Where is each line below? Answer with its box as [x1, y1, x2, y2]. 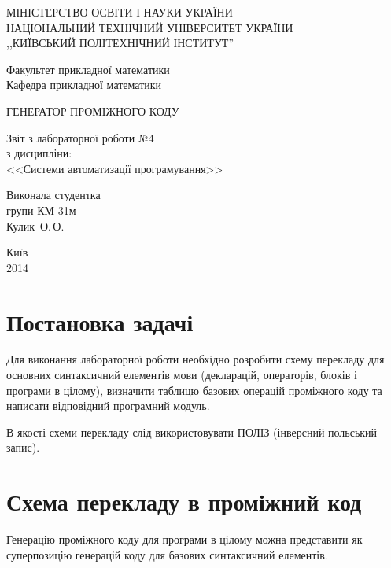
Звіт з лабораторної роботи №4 [6, 129, 154, 146]
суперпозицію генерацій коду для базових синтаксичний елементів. [6, 546, 328, 562]
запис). [6, 439, 40, 456]
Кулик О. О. [6, 217, 65, 234]
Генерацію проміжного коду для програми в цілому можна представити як [6, 531, 363, 548]
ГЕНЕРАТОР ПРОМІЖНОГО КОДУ [6, 102, 179, 119]
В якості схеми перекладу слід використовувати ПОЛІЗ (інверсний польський [6, 423, 378, 440]
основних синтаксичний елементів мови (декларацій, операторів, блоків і [6, 367, 357, 383]
